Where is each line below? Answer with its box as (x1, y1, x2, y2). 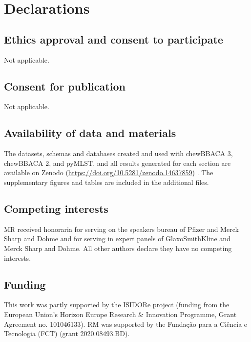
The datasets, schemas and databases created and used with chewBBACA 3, (4, 148, 233, 159)
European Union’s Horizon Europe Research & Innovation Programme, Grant (4, 309, 237, 319)
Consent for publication (4, 78, 125, 93)
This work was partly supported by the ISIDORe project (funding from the (4, 299, 230, 310)
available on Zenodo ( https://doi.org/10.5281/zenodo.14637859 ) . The (4, 167, 213, 178)
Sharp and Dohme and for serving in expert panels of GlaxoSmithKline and (4, 233, 230, 244)
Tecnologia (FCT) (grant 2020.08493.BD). (4, 328, 130, 339)
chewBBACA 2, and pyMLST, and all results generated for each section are (4, 158, 231, 168)
